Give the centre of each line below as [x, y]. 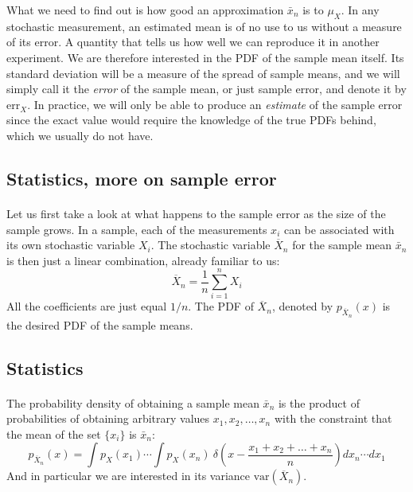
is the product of [319, 402]
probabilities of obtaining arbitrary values [108, 418]
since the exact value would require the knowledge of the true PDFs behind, [191, 120]
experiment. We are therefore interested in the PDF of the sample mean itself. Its [205, 57]
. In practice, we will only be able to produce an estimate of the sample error [215, 104]
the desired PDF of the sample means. [100, 324]
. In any [360, 10]
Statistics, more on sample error [142, 178]
